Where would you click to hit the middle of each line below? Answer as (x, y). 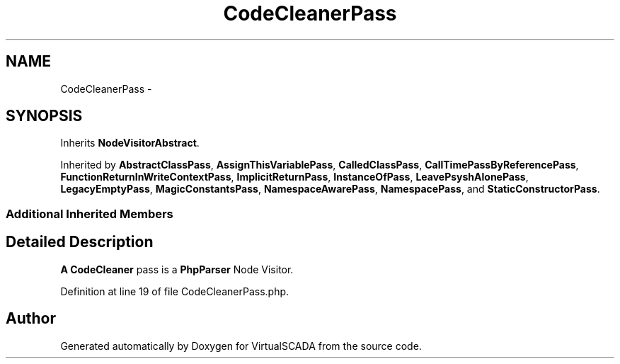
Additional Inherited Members (90, 214)
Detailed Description (80, 242)
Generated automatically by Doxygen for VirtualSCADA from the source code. (241, 346)
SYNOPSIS (44, 116)
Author (31, 319)
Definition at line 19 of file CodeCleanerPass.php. (175, 291)
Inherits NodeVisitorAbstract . (130, 143)
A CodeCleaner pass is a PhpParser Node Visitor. (177, 269)
